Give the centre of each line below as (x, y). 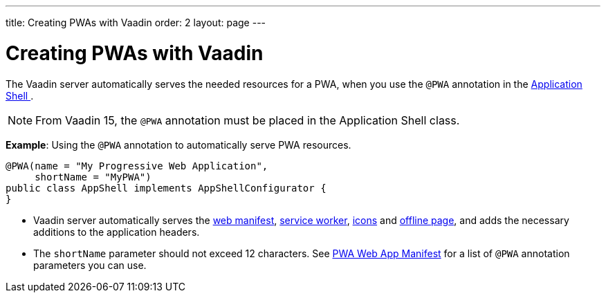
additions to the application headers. (117, 232)
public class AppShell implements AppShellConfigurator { (166, 188)
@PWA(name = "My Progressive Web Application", (137, 166)
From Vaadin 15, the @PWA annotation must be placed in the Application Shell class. (248, 120)
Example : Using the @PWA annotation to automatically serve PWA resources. (178, 145)
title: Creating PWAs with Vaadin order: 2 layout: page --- (136, 22)
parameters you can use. (90, 265)
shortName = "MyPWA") (93, 177)
